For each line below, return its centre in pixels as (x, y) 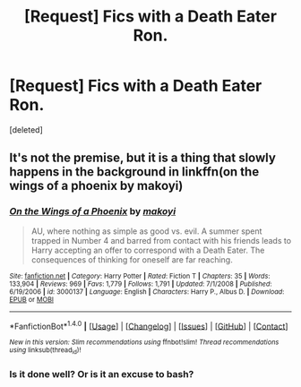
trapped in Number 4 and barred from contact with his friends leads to (161, 240)
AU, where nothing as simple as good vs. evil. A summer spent (146, 231)
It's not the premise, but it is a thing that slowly (142, 158)
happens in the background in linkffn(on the (134, 172)
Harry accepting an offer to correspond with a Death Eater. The (148, 250)
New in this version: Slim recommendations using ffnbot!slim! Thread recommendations (144, 342)
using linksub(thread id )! (45, 351)
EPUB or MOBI (31, 299)
